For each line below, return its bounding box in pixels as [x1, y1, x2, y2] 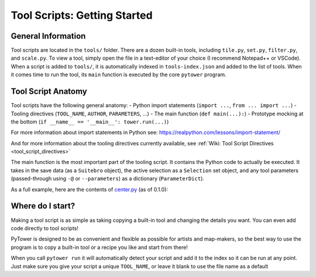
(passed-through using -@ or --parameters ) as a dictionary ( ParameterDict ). [11, 175, 205, 182]
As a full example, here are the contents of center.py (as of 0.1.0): [11, 186, 169, 193]
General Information [11, 31, 86, 41]
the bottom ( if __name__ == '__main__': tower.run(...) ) [11, 118, 169, 125]
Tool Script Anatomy [11, 87, 87, 97]
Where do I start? [11, 201, 75, 211]
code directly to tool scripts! [11, 224, 79, 231]
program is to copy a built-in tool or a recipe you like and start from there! [11, 244, 188, 251]
